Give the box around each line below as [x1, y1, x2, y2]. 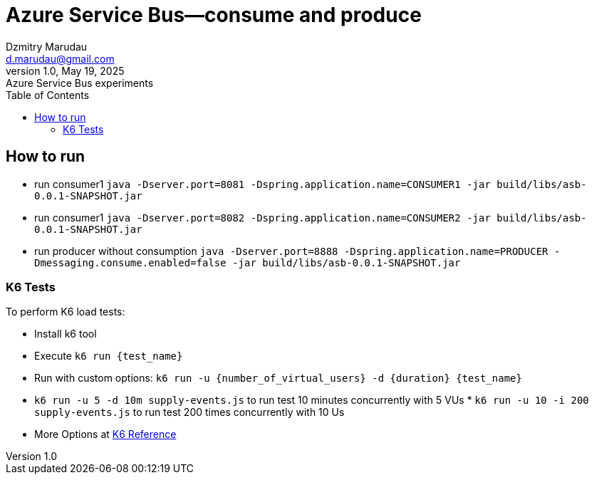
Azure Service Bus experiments [6, 76, 154, 89]
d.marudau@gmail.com [6, 52, 115, 65]
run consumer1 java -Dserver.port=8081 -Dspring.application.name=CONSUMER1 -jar [34, 177, 491, 190]
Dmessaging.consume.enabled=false [34, 256, 226, 268]
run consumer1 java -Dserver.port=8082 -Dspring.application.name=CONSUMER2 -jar [34, 211, 491, 224]
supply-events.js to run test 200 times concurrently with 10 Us [34, 406, 345, 419]
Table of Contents [6, 88, 90, 101]
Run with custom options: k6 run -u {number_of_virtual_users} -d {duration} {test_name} [34, 372, 522, 385]
